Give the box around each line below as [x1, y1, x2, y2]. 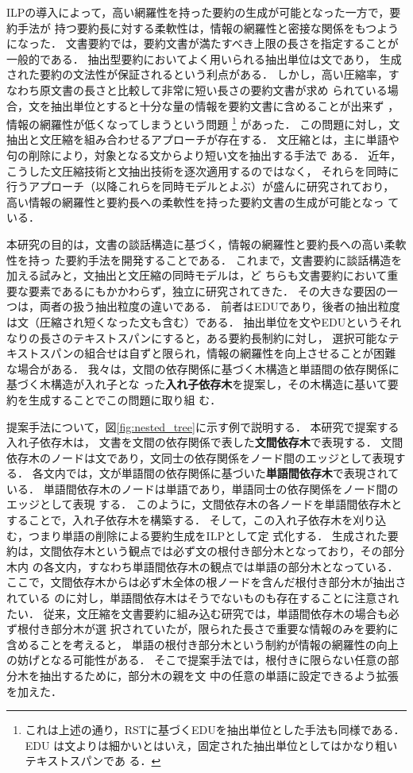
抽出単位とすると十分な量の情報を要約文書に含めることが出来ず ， [50, 97, 399, 114]
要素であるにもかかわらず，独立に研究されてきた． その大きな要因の [28, 282, 387, 299]
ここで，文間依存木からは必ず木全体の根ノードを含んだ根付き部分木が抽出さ [6, 574, 407, 590]
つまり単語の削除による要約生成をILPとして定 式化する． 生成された [28, 527, 388, 543]
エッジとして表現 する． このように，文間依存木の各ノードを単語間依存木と [6, 496, 403, 512]
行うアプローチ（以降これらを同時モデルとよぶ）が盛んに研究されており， [6, 178, 395, 195]
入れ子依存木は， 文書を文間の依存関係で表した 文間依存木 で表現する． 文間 [6, 434, 403, 450]
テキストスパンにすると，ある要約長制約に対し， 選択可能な [72, 329, 388, 346]
